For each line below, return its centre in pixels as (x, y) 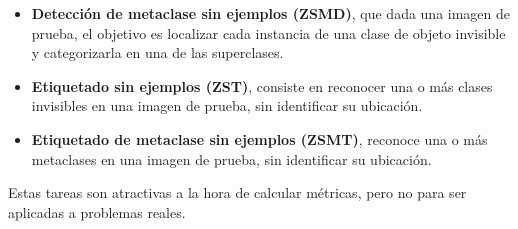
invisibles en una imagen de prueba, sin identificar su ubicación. (227, 105)
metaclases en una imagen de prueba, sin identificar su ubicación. (231, 158)
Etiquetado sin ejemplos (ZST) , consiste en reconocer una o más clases (262, 85)
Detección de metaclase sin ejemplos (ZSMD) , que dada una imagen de (271, 13)
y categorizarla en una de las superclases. (157, 52)
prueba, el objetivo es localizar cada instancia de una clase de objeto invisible (268, 32)
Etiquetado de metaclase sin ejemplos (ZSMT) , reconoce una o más (259, 138)
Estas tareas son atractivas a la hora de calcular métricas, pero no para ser (237, 192)
